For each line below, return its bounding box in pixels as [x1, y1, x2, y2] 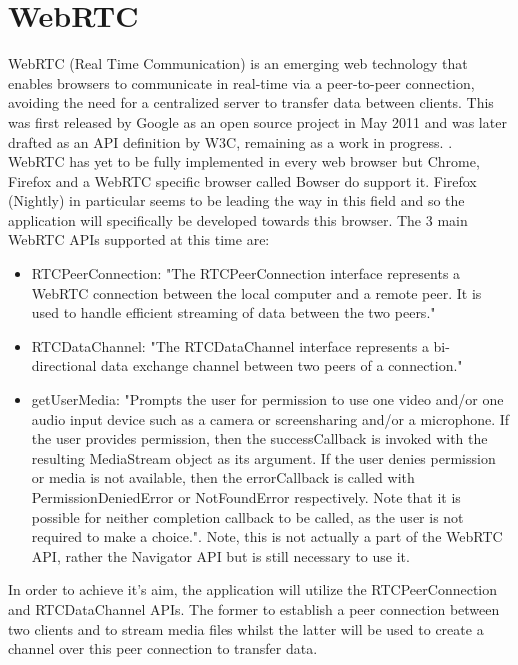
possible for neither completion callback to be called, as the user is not [31, 506, 464, 527]
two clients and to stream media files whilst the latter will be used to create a [8, 618, 484, 639]
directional [31, 355, 97, 376]
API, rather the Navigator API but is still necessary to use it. [31, 545, 410, 566]
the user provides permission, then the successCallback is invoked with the [31, 428, 488, 449]
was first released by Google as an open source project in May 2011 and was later [8, 111, 507, 132]
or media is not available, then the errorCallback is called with [31, 467, 415, 488]
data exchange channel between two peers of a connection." [101, 355, 463, 376]
